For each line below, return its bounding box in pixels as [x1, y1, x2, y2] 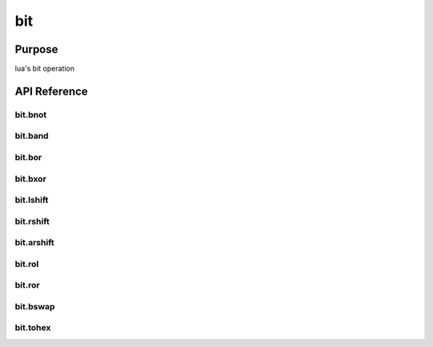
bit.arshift [14, 237, 55, 248]
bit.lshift [14, 195, 49, 206]
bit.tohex [14, 322, 51, 333]
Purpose [14, 42, 59, 56]
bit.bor [14, 151, 42, 163]
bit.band [14, 131, 49, 142]
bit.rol [14, 258, 39, 269]
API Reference [14, 84, 88, 98]
